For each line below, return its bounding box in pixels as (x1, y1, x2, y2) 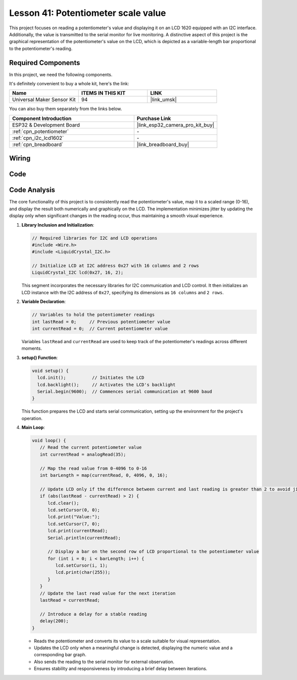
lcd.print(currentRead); (48, 528, 108, 534)
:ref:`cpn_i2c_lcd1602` (12, 134, 64, 141)
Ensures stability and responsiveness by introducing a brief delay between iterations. (34, 666, 207, 672)
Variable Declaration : (21, 299, 66, 305)
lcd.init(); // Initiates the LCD (37, 375, 145, 380)
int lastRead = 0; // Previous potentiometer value (32, 319, 171, 324)
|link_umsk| (150, 96, 177, 103)
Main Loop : (21, 425, 45, 431)
